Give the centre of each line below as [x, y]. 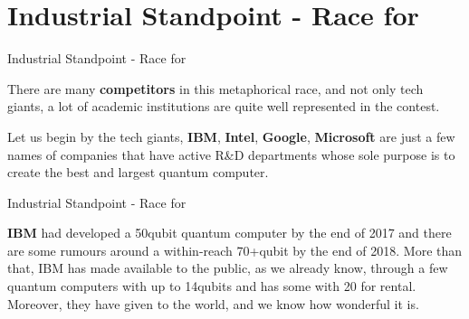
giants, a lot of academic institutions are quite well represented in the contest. [224, 106]
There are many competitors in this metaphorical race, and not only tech [215, 88]
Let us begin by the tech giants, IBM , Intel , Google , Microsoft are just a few [231, 136]
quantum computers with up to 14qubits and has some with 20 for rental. [212, 286]
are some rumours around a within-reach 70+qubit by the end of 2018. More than [235, 250]
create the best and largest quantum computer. [138, 172]
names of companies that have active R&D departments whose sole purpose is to [231, 154]
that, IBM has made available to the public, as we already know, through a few [228, 268]
